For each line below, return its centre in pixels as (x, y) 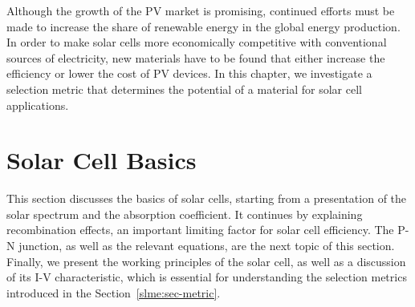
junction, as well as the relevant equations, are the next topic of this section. (207, 246)
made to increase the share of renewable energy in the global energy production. (203, 26)
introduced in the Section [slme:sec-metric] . (114, 292)
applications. (38, 105)
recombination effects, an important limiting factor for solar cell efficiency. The (200, 230)
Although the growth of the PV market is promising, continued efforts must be (201, 10)
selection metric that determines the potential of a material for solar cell (184, 89)
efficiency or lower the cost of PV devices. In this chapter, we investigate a (189, 73)
